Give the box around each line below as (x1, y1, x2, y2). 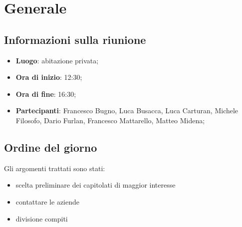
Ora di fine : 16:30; (15, 88, 76, 99)
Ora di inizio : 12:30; (15, 72, 82, 82)
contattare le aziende (15, 196, 79, 207)
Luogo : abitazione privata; (15, 55, 99, 65)
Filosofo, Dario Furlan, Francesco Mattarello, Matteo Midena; (15, 115, 205, 125)
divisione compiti (15, 213, 68, 224)
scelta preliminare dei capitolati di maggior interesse (15, 180, 176, 190)
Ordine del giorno (4, 139, 97, 155)
